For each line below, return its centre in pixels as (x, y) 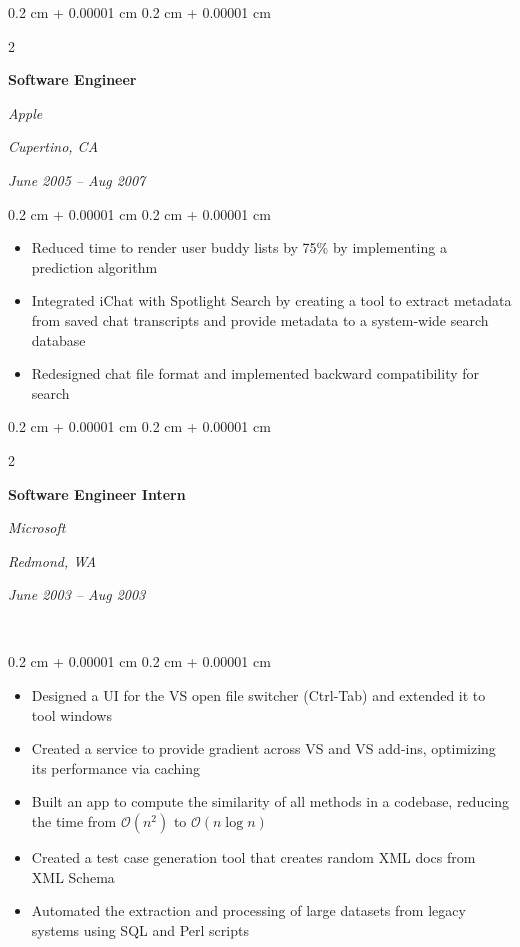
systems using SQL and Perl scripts (140, 929)
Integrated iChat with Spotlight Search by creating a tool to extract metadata (271, 300)
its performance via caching (115, 767)
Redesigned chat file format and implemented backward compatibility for (255, 373)
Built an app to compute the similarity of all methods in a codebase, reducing (270, 801)
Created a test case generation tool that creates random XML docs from (253, 857)
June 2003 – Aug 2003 (77, 594)
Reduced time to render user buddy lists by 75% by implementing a (239, 247)
